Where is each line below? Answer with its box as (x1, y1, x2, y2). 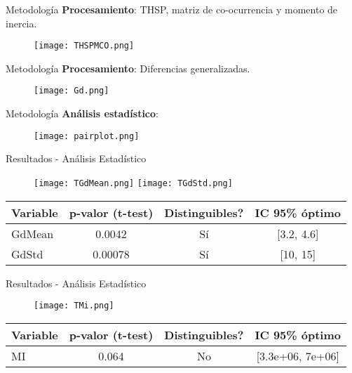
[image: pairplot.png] (34, 131, 140, 141)
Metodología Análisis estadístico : (6, 106, 158, 121)
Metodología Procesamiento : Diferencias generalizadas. (6, 60, 250, 75)
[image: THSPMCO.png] (34, 41, 135, 51)
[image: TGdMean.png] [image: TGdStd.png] (34, 178, 233, 188)
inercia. (6, 15, 37, 30)
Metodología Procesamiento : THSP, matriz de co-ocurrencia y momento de (6, 2, 338, 16)
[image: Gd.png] (34, 86, 109, 96)
